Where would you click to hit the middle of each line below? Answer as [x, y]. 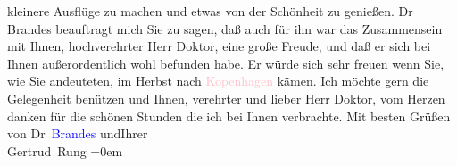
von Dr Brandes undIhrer [78, 133]
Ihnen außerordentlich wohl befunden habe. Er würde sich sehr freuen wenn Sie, [226, 63]
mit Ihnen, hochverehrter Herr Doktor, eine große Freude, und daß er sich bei [219, 46]
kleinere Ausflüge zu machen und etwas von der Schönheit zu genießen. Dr [210, 11]
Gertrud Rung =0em [65, 150]
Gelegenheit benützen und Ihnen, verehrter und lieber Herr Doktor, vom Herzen [226, 98]
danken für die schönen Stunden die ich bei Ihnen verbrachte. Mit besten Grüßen [229, 116]
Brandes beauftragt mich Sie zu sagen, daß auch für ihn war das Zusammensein [225, 28]
